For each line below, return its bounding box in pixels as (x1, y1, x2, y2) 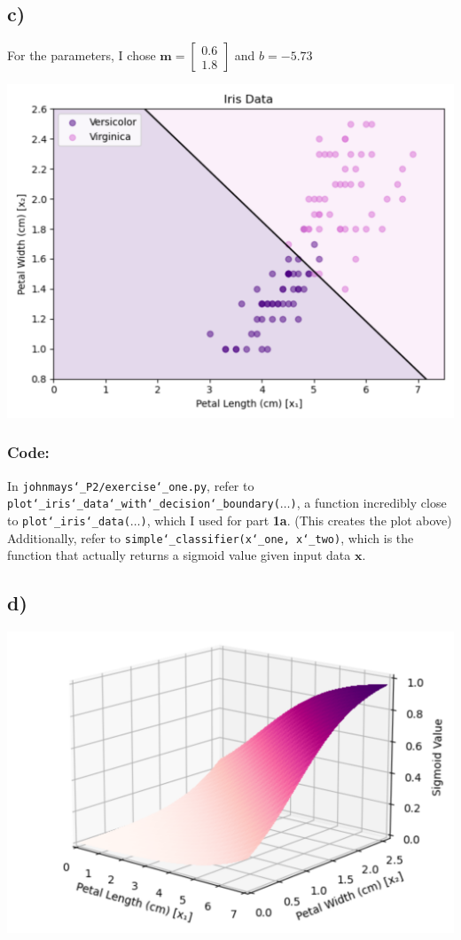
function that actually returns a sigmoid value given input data (7, 546, 351, 564)
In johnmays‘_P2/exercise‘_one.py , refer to (7, 476, 254, 494)
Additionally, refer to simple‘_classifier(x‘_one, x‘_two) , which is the (7, 528, 414, 547)
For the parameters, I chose (7, 46, 156, 65)
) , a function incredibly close (290, 493, 447, 512)
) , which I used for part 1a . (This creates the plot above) (140, 510, 452, 529)
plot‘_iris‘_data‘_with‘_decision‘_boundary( (7, 498, 280, 511)
